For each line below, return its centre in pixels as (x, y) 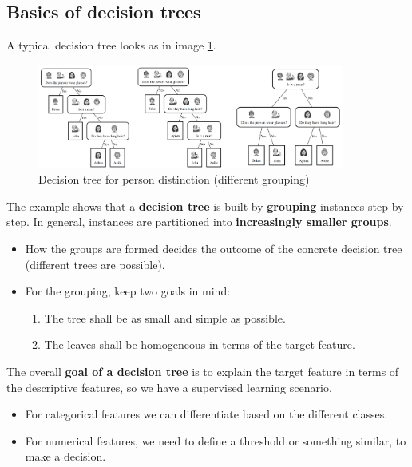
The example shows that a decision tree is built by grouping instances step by (205, 206)
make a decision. (65, 456)
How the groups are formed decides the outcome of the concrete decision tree (214, 248)
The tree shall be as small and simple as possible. (165, 317)
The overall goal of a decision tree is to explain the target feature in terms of (203, 371)
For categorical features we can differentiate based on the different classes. (206, 414)
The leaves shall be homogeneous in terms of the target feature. (200, 344)
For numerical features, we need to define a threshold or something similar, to (216, 440)
